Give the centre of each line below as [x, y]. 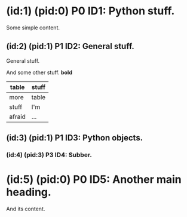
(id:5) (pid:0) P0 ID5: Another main [94, 180]
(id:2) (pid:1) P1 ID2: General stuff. [70, 46]
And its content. [26, 209]
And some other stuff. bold [39, 72]
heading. [29, 192]
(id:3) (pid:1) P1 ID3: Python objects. [75, 138]
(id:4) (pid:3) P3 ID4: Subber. [49, 155]
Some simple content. [33, 27]
